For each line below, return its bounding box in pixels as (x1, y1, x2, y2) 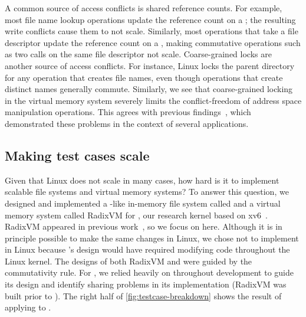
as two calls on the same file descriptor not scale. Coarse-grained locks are (5, 48, 272, 60)
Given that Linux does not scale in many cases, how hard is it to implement (5, 174, 279, 186)
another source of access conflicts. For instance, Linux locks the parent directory (5, 59, 295, 71)
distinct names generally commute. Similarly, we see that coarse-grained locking (5, 83, 293, 95)
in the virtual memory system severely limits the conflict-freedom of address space (5, 94, 302, 106)
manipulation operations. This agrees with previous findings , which (5, 106, 251, 118)
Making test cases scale (5, 146, 150, 164)
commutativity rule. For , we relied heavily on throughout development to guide (5, 266, 294, 279)
